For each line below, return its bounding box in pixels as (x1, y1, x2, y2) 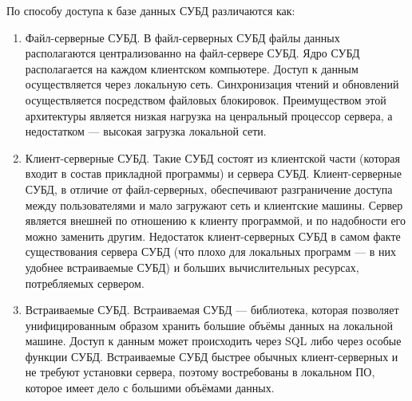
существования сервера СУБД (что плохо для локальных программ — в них (25, 243, 396, 260)
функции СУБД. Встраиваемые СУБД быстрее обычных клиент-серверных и (25, 348, 398, 364)
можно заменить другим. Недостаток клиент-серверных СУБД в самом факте (25, 227, 401, 244)
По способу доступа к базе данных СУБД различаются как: (6, 2, 295, 18)
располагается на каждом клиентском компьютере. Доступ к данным (25, 60, 359, 77)
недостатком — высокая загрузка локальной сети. (25, 123, 267, 140)
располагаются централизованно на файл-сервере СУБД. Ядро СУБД (25, 45, 360, 61)
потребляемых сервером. (25, 274, 145, 291)
